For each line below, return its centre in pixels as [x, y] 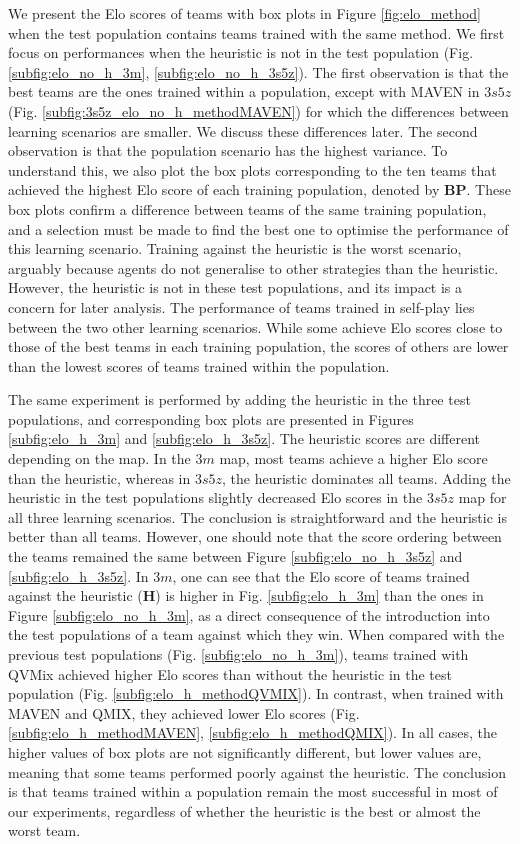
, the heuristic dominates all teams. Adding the [366, 477]
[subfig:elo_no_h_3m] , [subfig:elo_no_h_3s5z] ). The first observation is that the [258, 71]
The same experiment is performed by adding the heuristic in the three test [239, 399]
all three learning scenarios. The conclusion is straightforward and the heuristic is [257, 516]
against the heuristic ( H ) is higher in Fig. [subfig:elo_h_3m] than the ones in [246, 595]
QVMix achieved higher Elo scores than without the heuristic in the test [230, 673]
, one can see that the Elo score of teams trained [321, 575]
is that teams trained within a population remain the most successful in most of [253, 791]
